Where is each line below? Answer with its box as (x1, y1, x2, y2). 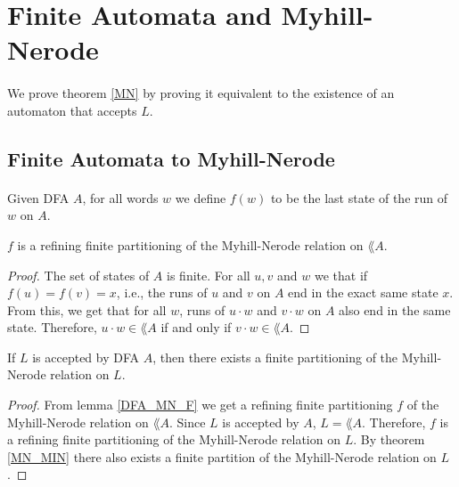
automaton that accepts (7, 101, 137, 119)
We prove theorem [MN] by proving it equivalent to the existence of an (7, 84, 395, 102)
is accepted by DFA (32, 347, 140, 366)
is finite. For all (167, 265, 250, 284)
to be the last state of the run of (270, 188, 448, 207)
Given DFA (7, 188, 70, 207)
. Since (168, 412, 206, 431)
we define (175, 188, 226, 207)
